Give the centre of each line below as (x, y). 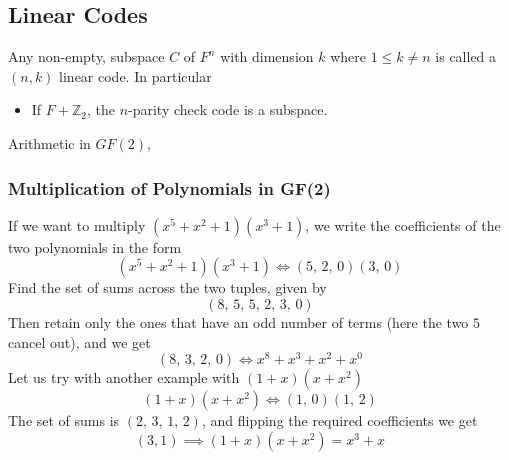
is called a (466, 56)
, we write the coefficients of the (403, 224)
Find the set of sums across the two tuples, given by (167, 287)
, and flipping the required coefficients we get (339, 420)
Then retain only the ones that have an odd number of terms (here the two (238, 321)
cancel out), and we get (79, 341)
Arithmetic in (49, 142)
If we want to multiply (77, 224)
